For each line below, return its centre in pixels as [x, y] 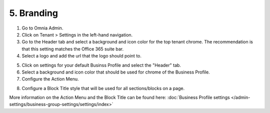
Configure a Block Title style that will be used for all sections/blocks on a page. [103, 88]
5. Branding [34, 13]
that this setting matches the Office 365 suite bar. [73, 49]
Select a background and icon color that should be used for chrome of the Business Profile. [116, 72]
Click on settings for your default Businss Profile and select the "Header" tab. [101, 65]
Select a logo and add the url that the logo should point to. [82, 56]
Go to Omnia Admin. [42, 28]
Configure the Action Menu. [50, 79]
